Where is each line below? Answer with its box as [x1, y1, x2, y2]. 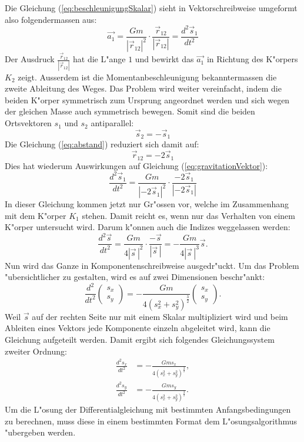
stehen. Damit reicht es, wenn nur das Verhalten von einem [82, 209, 295, 221]
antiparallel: [91, 117, 134, 129]
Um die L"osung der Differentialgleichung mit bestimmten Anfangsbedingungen [5, 403, 291, 415]
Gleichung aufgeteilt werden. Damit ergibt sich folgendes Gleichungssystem [5, 333, 275, 345]
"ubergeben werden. [5, 426, 76, 438]
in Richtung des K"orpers [206, 53, 298, 65]
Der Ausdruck [5, 53, 55, 65]
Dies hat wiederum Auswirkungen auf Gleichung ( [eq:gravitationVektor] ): [5, 159, 268, 171]
